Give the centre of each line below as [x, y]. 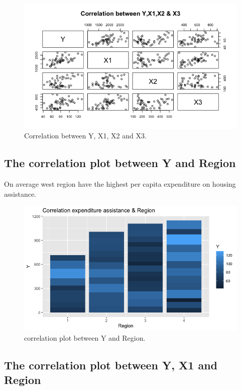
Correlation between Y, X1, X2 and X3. [85, 136]
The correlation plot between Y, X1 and [111, 365]
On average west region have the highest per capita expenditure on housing [120, 184]
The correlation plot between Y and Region [120, 163]
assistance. [20, 193]
